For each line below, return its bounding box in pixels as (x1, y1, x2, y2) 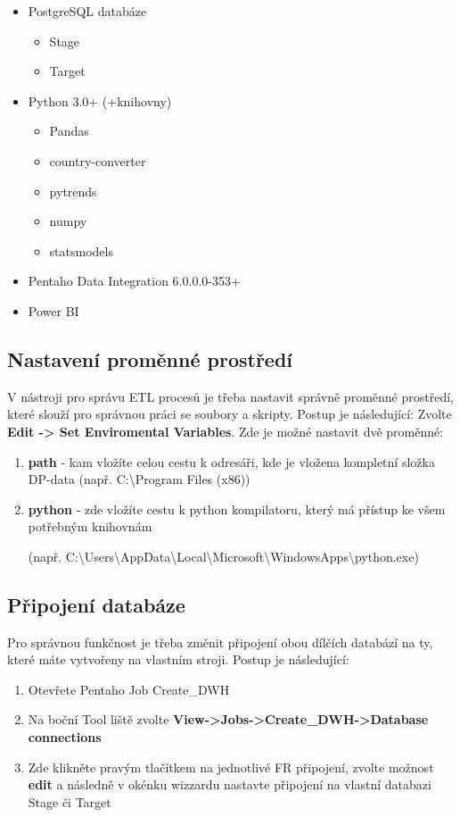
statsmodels (49, 241, 113, 260)
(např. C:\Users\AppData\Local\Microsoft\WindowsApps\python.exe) (28, 546, 419, 565)
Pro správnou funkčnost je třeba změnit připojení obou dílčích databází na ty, (7, 632, 433, 651)
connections (28, 728, 102, 746)
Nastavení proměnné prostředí (7, 345, 293, 372)
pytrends (49, 181, 97, 200)
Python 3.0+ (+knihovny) (28, 91, 172, 110)
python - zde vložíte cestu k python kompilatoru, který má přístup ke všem (28, 499, 446, 518)
